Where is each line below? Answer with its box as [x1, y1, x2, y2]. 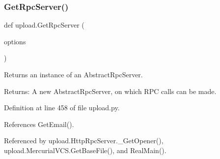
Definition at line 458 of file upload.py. [4, 102, 120, 113]
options [4, 36, 26, 46]
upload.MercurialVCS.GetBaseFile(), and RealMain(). [4, 145, 166, 155]
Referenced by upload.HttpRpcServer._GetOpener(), [4, 135, 164, 146]
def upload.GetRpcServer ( [4, 20, 84, 30]
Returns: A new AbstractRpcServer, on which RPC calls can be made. [4, 86, 217, 96]
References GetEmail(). [4, 119, 74, 129]
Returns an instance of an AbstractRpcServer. [4, 69, 143, 79]
